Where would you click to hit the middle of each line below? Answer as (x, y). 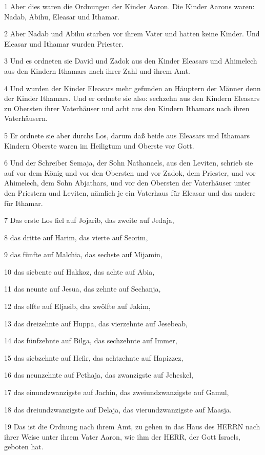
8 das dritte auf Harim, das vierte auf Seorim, (76, 237)
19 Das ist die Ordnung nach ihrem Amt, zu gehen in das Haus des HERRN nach (132, 427)
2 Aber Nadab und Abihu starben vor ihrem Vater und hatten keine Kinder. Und (132, 34)
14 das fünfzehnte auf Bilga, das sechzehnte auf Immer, (91, 340)
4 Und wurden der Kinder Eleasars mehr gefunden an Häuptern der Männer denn (132, 88)
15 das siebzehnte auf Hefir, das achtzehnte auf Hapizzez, (94, 357)
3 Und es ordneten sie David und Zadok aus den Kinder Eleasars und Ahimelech (131, 61)
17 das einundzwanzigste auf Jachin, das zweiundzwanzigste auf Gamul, (117, 392)
